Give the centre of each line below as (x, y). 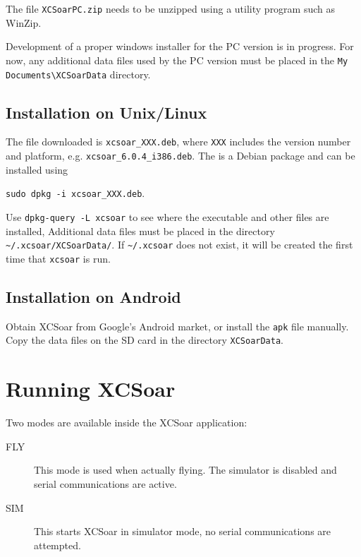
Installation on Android (93, 296)
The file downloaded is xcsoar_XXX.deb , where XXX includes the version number (178, 142)
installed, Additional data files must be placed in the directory (140, 230)
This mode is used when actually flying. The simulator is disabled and (185, 470)
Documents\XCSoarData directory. (78, 74)
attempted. (57, 545)
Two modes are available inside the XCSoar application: (127, 423)
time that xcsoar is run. (58, 258)
